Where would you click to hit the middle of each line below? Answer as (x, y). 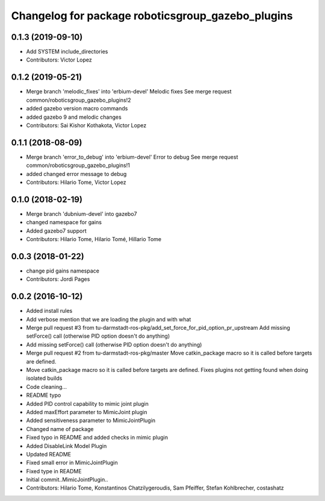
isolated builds (44, 378)
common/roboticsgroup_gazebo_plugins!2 (79, 100)
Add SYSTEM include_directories (67, 52)
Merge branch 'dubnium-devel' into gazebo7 (82, 213)
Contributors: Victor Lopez (59, 60)
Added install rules (49, 311)
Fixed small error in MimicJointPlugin (72, 463)
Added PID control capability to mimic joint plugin (87, 403)
